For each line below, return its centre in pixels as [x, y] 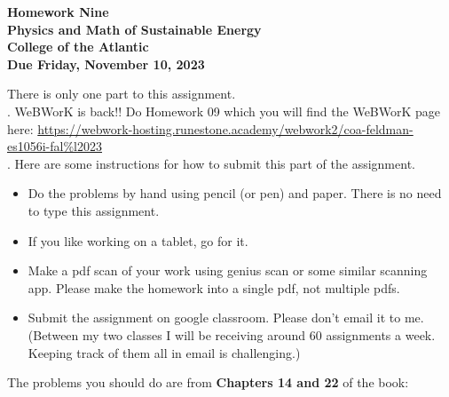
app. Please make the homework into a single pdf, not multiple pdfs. [214, 287]
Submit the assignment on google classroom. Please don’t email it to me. [226, 318]
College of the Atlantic [78, 47]
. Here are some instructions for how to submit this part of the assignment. [211, 163]
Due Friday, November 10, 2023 [106, 64]
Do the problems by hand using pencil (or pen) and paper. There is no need [235, 193]
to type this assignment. [94, 210]
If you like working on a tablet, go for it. [138, 240]
